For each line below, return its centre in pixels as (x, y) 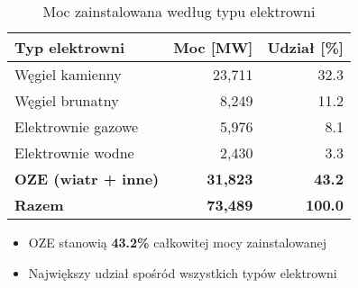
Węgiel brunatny (67, 100)
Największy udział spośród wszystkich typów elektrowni (183, 272)
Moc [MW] (213, 47)
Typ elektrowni (70, 47)
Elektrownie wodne (74, 153)
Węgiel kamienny (68, 74)
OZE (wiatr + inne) (87, 179)
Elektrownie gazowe (77, 126)
